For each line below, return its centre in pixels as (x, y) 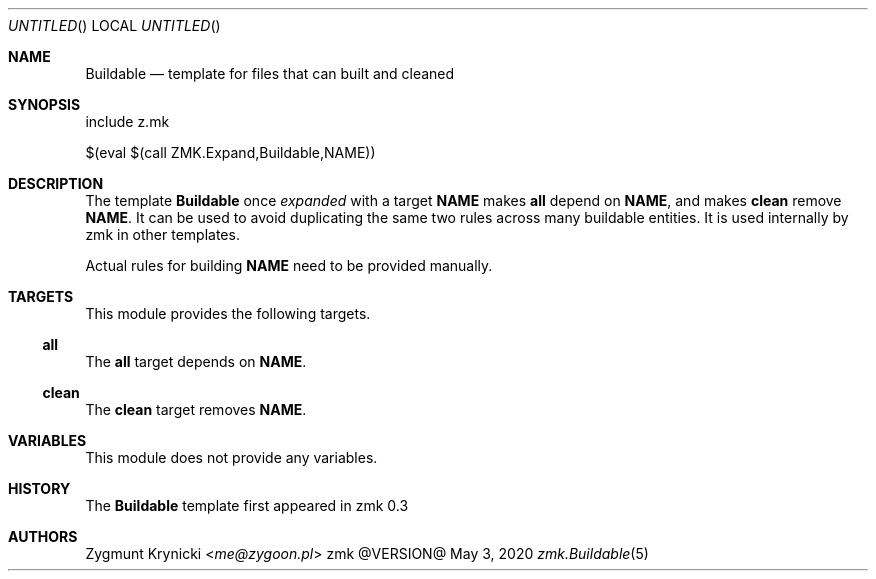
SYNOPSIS (44, 104)
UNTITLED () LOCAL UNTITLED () (114, 25)
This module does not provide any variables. (231, 457)
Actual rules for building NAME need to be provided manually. (289, 265)
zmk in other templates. (162, 234)
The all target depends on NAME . (196, 361)
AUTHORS (43, 536)
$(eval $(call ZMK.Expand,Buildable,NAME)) (230, 152)
